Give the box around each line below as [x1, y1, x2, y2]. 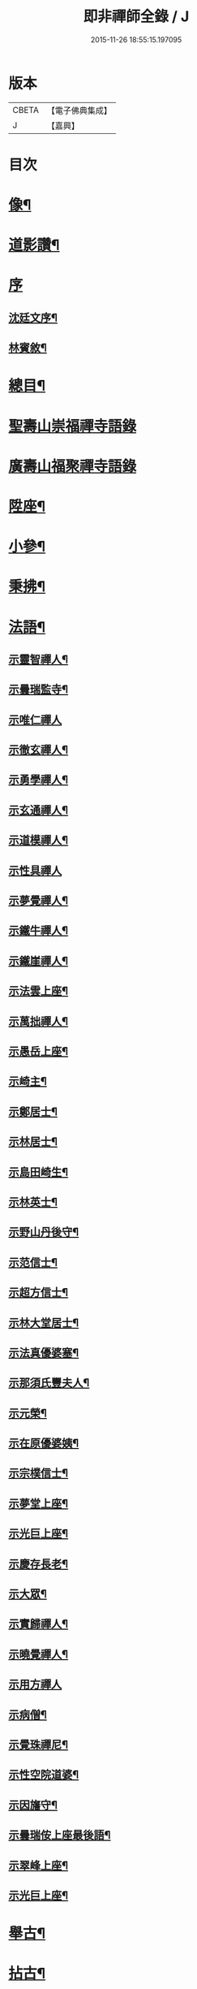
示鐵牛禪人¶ [8, 923, 69, 938]
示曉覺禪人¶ [8, 1647, 69, 1661]
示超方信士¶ [8, 1286, 69, 1299]
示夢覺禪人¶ [8, 894, 69, 908]
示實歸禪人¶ [8, 1617, 69, 1631]
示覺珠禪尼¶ [8, 1737, 69, 1751]
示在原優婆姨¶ [8, 1437, 79, 1451]
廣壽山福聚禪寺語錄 [8, 456, 137, 475]
